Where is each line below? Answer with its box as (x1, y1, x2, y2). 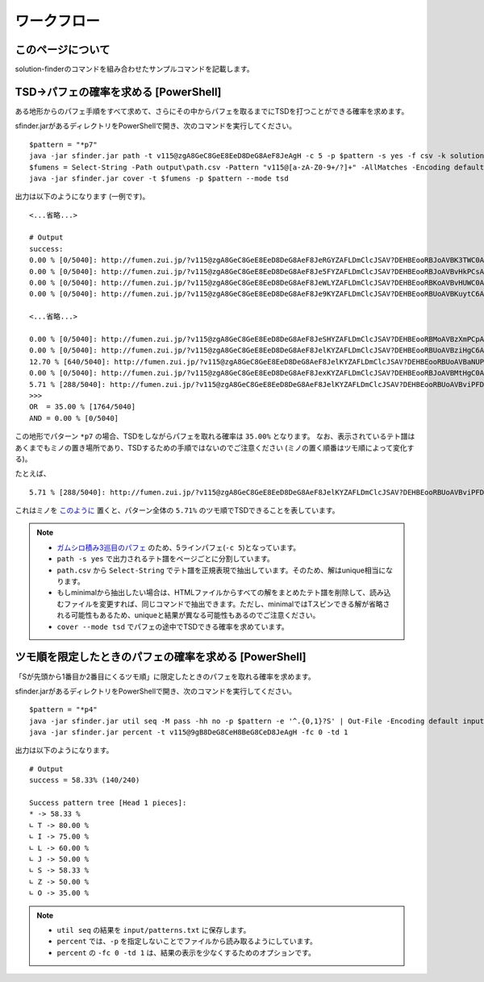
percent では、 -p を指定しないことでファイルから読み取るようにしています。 (56, 936, 318, 947)
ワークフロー (15, 12, 101, 30)
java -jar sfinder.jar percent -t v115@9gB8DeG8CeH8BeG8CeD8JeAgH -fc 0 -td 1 (29, 728, 348, 737)
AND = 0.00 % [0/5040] (29, 414, 119, 422)
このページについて (15, 43, 111, 56)
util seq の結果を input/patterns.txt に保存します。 (56, 925, 251, 934)
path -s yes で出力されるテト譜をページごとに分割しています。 (56, 554, 274, 564)
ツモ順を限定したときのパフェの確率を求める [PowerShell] (15, 650, 307, 664)
